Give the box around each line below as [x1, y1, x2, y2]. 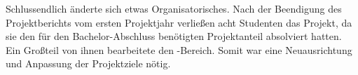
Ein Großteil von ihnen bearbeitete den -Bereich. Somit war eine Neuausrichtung [6, 42, 352, 57]
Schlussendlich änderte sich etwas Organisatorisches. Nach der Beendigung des [6, 1, 342, 15]
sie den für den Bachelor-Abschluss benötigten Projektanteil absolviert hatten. [6, 29, 342, 43]
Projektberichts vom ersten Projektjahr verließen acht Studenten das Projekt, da [6, 15, 352, 29]
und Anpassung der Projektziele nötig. [6, 56, 171, 71]
